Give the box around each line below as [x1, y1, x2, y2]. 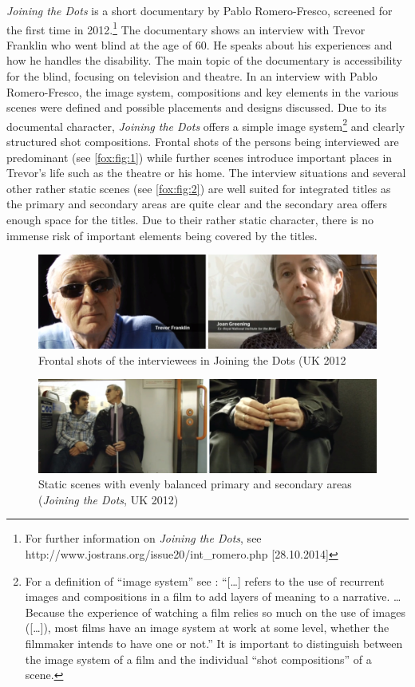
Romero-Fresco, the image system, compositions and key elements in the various [6, 83, 399, 100]
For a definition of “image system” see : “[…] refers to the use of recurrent [25, 572, 385, 589]
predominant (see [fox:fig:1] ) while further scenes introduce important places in [6, 148, 393, 165]
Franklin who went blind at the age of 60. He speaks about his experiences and [6, 36, 393, 53]
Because [25, 603, 65, 620]
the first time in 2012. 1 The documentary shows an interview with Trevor [6, 18, 366, 38]
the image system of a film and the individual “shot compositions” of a [25, 650, 372, 667]
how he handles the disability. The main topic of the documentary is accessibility [6, 52, 402, 69]
